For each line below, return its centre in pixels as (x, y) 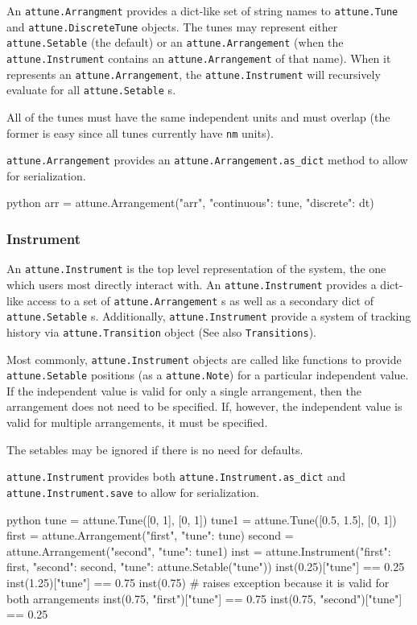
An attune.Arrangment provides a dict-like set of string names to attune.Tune (202, 10)
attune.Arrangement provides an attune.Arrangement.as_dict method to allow (207, 160)
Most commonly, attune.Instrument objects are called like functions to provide (204, 359)
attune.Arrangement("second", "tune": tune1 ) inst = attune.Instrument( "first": (199, 550)
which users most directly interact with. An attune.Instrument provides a (192, 284)
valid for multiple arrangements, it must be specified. (137, 422)
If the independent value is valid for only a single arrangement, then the (184, 390)
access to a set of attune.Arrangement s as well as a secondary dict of (200, 300)
